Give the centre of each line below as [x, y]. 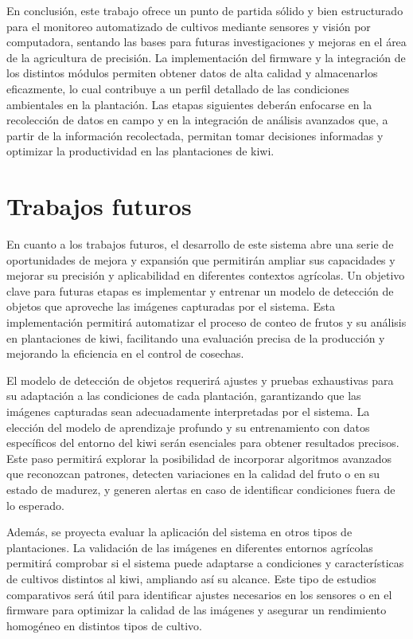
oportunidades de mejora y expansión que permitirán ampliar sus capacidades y [201, 259]
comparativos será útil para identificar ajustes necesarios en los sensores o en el [199, 594]
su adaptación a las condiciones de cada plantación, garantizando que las [184, 396]
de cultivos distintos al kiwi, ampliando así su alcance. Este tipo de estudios [191, 578]
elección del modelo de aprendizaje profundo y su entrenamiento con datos [188, 427]
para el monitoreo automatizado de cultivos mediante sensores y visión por [189, 26]
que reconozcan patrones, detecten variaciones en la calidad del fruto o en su [193, 474]
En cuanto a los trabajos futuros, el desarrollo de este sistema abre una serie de [200, 244]
